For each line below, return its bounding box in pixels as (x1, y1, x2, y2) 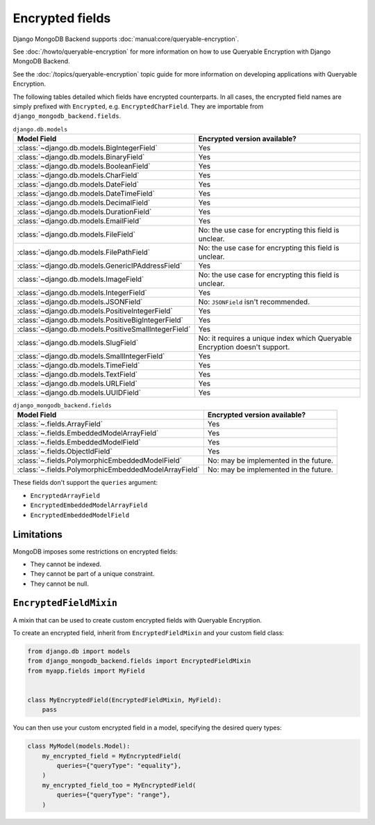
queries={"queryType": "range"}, (56, 791, 171, 799)
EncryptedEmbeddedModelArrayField (30, 502, 148, 509)
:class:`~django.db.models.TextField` (17, 369, 138, 379)
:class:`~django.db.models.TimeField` (17, 360, 140, 370)
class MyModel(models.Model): (27, 742, 131, 751)
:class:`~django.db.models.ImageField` (17, 275, 144, 285)
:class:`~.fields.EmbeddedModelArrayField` (17, 428, 159, 438)
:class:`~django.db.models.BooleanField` (17, 161, 151, 171)
